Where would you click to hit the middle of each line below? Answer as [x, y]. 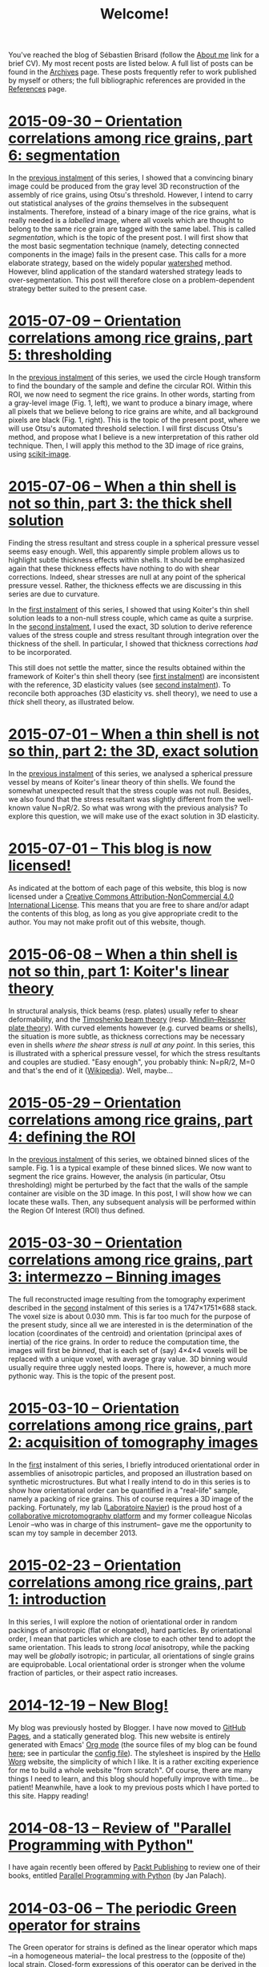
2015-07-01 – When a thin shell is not [134, 734]
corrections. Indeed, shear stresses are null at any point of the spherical [127, 577]
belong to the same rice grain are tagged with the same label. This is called [132, 229]
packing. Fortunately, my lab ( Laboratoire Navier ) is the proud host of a [125, 1507]
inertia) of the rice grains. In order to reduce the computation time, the [124, 1342]
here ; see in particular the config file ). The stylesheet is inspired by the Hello [134, 1753]
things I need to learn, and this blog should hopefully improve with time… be [134, 1778]
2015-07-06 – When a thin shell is [122, 487]
